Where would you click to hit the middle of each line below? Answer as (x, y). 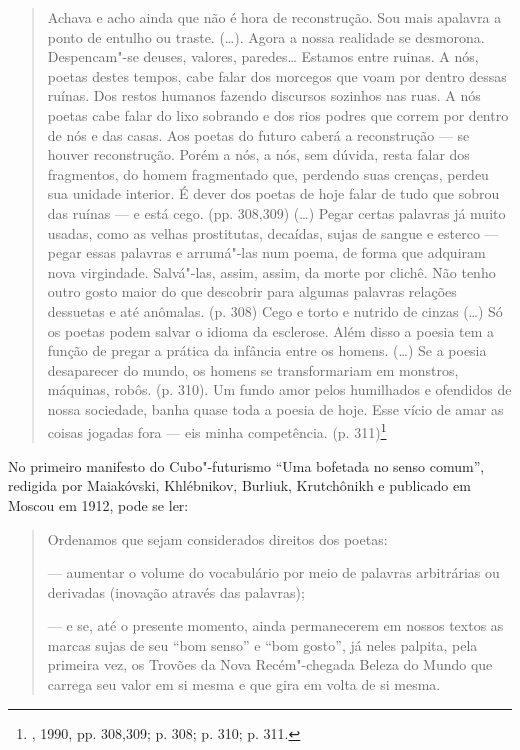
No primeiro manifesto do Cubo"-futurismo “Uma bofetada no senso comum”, (246, 465)
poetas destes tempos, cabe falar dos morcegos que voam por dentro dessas (277, 75)
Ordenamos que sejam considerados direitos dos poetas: (217, 538)
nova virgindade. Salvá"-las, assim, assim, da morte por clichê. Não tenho (271, 271)
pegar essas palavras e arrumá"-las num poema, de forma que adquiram (266, 252)
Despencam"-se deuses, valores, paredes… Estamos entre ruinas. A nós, (263, 56)
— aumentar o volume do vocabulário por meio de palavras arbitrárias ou (273, 572)
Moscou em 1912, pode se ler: (98, 504)
